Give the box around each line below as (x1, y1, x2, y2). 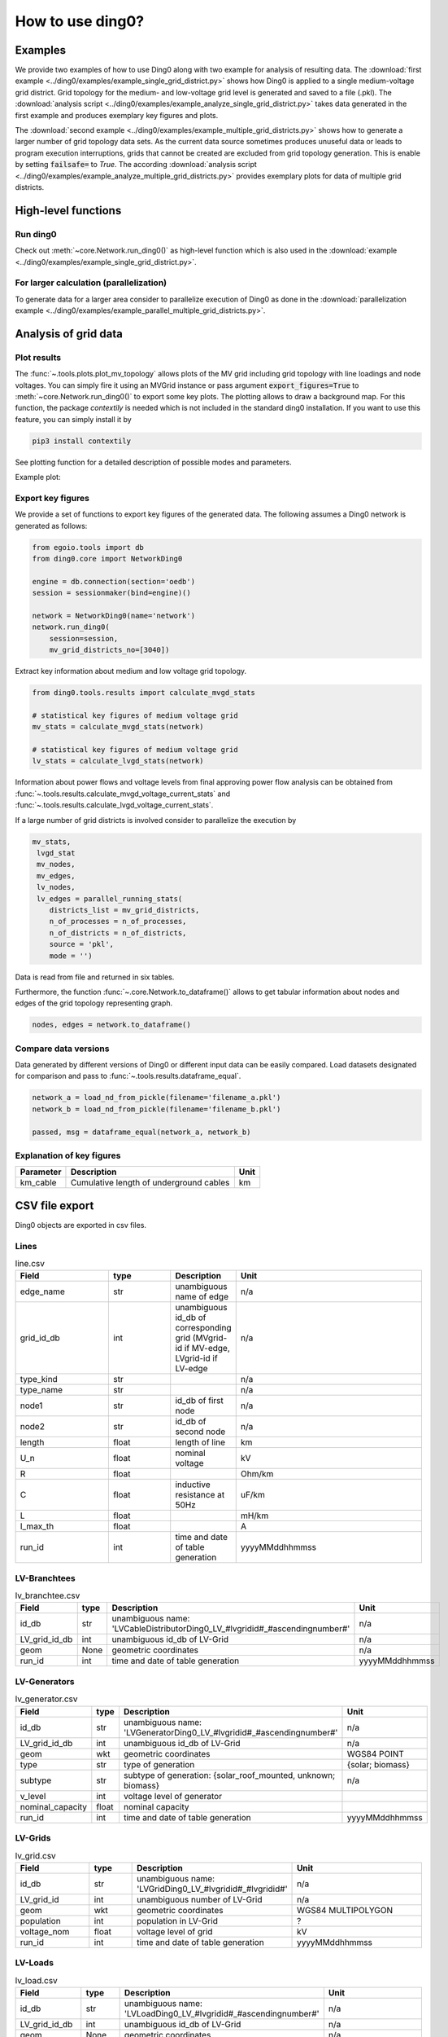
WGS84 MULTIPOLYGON (297, 1904, 394, 1916)
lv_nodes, (37, 882, 76, 892)
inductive (175, 1479, 211, 1490)
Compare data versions (15, 1043, 110, 1054)
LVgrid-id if (175, 1353, 219, 1364)
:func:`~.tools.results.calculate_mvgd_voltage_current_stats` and (15, 789, 231, 799)
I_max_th (20, 1520, 54, 1532)
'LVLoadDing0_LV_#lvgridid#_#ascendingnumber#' (124, 2008, 320, 2019)
